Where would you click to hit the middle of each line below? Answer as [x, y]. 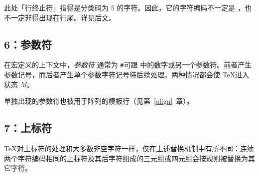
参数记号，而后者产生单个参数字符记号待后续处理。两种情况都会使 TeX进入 [127, 75]
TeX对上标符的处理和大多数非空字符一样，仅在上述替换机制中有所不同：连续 [129, 148]
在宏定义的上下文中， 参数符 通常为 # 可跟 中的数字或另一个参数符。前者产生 [128, 65]
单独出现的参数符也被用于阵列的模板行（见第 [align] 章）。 [99, 101]
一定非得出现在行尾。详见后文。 [63, 17]
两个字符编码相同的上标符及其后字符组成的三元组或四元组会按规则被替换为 [126, 158]
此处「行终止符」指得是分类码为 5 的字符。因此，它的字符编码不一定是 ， [124, 7]
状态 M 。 [19, 84]
